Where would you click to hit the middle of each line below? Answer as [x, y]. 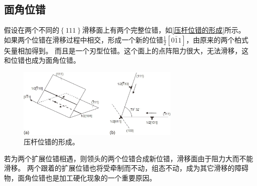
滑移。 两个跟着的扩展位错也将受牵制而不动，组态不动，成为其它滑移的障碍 [126, 168]
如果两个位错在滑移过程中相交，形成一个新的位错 [84, 39]
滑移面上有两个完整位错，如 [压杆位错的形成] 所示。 [164, 30]
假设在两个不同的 [32, 30]
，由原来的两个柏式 [217, 39]
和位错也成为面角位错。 [42, 60]
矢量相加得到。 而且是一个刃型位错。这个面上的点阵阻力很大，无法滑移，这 [126, 50]
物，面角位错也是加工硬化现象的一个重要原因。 [80, 178]
